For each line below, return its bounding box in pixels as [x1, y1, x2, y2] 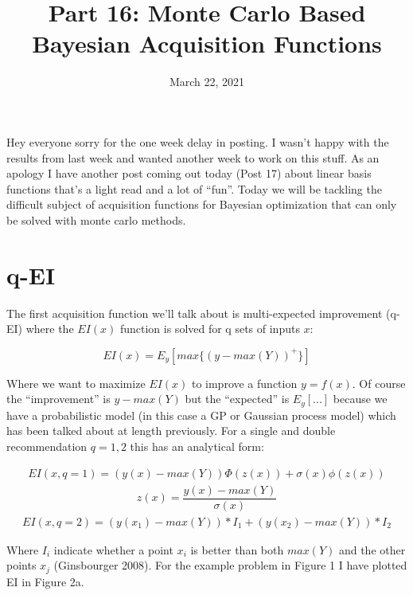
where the [25, 320, 74, 337]
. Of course [352, 374, 406, 391]
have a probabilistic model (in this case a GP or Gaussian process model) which [6, 406, 396, 423]
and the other [338, 541, 406, 558]
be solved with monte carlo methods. [6, 211, 186, 228]
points [6, 557, 37, 573]
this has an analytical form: [130, 438, 264, 455]
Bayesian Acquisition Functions [32, 27, 382, 60]
